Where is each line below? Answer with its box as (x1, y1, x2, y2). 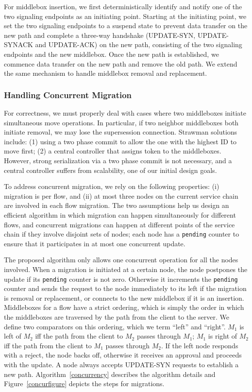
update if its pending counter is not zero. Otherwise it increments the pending (4, 273, 238, 284)
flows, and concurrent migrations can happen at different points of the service (4, 219, 235, 229)
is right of (208, 331, 237, 341)
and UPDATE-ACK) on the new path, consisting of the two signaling (35, 39, 242, 50)
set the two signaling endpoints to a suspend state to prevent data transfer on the (4, 20, 248, 31)
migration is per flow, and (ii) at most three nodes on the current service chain (4, 190, 238, 201)
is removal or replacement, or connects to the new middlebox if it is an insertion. (4, 292, 244, 303)
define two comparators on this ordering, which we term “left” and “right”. (4, 321, 226, 331)
